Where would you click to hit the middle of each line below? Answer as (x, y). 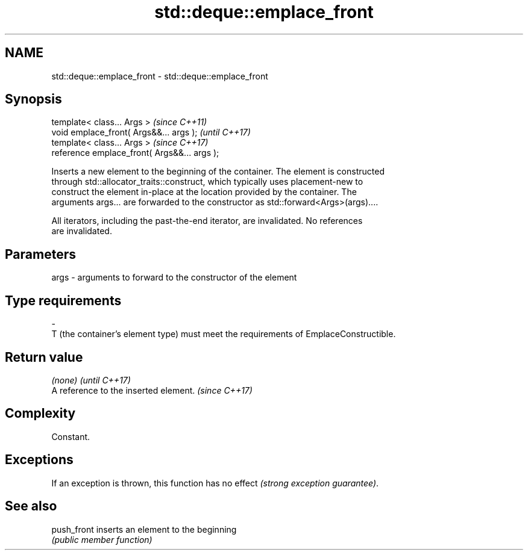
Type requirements (63, 300)
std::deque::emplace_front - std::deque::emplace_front (160, 76)
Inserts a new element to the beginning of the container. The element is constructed (218, 172)
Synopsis (33, 99)
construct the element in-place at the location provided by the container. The (204, 192)
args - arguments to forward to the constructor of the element (174, 277)
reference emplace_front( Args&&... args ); (135, 153)
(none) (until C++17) (91, 380)
